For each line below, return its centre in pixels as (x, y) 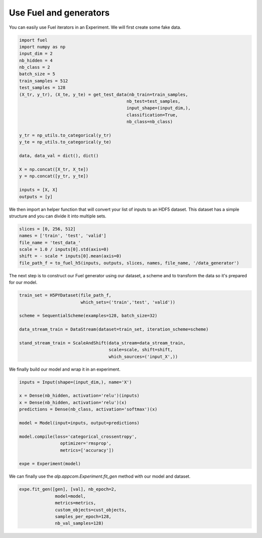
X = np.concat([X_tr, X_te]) (54, 169)
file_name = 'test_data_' (50, 242)
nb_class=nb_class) (150, 122)
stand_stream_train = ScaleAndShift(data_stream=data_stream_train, (102, 343)
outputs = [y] (36, 197)
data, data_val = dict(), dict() (59, 156)
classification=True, (152, 115)
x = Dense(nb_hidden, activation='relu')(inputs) (79, 396)
